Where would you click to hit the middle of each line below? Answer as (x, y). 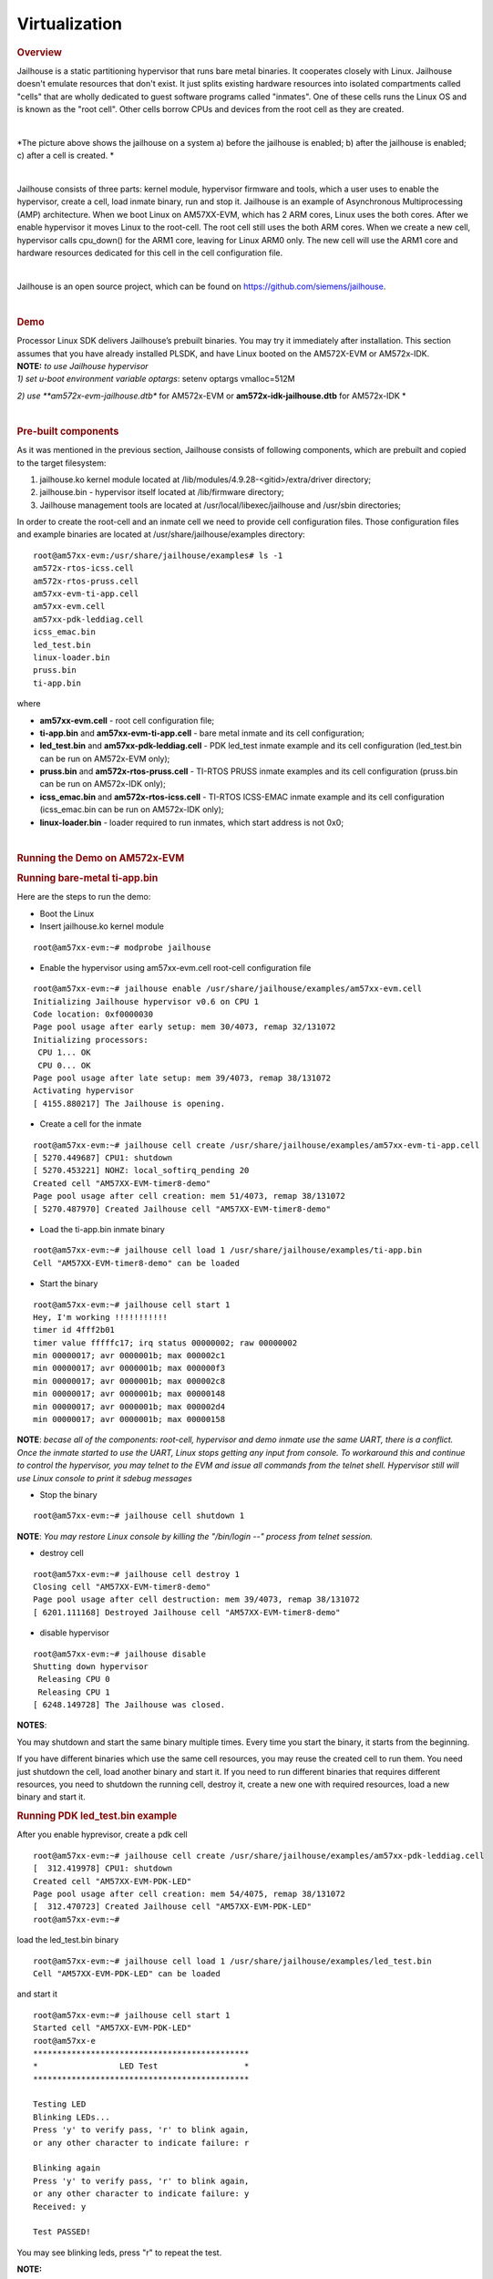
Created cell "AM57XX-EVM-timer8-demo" (122, 1183)
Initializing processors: (91, 1040)
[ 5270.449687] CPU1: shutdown (103, 1158)
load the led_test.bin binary (67, 1940)
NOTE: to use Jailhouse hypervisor (83, 366)
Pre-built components (68, 431)
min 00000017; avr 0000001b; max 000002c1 (129, 1356)
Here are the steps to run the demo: (84, 897)
